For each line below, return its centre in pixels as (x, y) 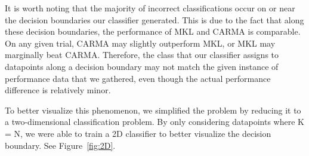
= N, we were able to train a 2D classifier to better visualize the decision (138, 133)
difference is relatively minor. (58, 90)
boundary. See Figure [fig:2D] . (60, 145)
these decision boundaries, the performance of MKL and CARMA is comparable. (153, 31)
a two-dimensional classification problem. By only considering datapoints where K (154, 122)
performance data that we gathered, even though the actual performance (138, 78)
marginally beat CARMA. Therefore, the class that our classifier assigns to (142, 55)
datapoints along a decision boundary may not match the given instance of (142, 66)
